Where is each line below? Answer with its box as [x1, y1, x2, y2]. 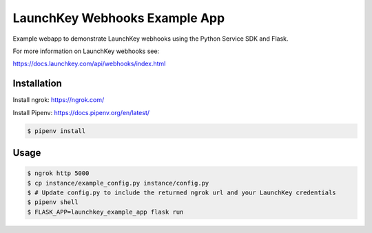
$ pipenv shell [27, 199, 79, 206]
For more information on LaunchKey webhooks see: [12, 47, 160, 55]
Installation [12, 78, 62, 90]
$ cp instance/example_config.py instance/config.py [27, 179, 209, 187]
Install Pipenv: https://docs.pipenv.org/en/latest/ [12, 108, 149, 116]
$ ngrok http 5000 [27, 170, 90, 177]
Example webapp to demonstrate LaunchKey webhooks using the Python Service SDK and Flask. [12, 34, 289, 43]
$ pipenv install [27, 127, 86, 134]
